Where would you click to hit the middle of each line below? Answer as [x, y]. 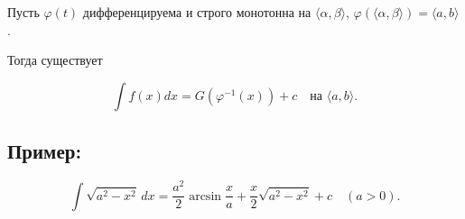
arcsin [205, 196]
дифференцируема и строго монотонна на [197, 12]
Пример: [45, 151]
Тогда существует [55, 60]
